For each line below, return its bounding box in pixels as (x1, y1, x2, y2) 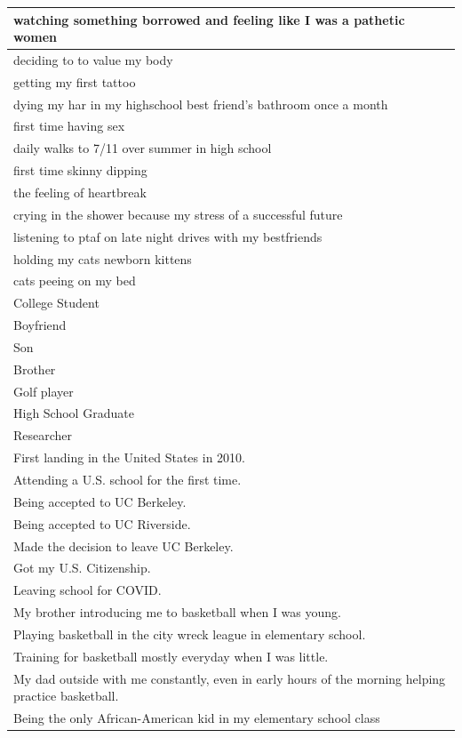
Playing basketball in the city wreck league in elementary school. (13, 624, 366, 643)
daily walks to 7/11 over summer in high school (13, 139, 272, 157)
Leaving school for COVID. (13, 581, 162, 599)
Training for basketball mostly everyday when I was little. (13, 646, 329, 665)
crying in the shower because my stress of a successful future (13, 205, 343, 223)
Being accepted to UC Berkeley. (13, 492, 187, 510)
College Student (13, 293, 100, 312)
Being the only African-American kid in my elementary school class (13, 709, 380, 726)
